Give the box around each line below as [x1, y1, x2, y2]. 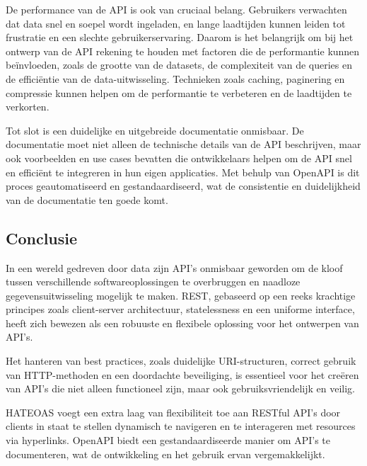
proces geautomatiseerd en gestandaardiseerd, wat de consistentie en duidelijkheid [6, 178, 361, 193]
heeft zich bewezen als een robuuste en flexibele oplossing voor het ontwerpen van [6, 315, 359, 330]
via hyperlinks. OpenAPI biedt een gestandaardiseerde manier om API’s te [6, 433, 330, 448]
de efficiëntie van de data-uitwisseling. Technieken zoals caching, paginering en [6, 71, 345, 86]
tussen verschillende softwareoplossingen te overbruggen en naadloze [6, 274, 301, 289]
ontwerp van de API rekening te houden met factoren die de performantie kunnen [6, 43, 360, 58]
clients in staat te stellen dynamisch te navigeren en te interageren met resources [6, 419, 356, 433]
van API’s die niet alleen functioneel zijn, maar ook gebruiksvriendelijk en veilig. [6, 381, 356, 396]
